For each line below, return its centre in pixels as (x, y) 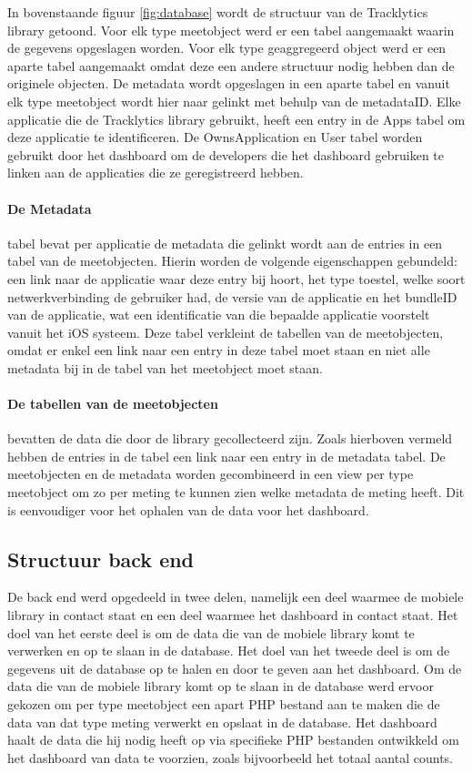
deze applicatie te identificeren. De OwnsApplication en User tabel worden (215, 137)
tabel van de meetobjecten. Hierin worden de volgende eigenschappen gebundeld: (232, 261)
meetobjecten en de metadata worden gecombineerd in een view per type (211, 474)
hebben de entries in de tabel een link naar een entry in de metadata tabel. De (226, 456)
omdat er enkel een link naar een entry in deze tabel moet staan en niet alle (219, 350)
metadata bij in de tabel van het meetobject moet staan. (165, 367)
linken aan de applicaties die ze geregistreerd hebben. (156, 173)
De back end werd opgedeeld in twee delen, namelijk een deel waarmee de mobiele (236, 597)
